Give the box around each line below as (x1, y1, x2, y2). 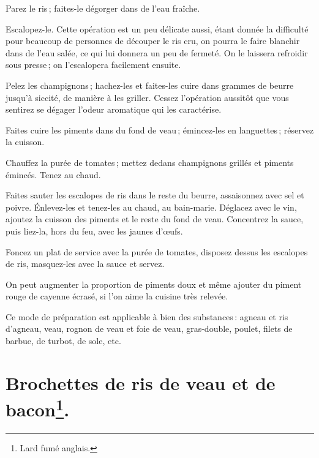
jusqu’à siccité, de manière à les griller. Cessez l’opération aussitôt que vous (6, 91, 289, 103)
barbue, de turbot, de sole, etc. (6, 334, 121, 347)
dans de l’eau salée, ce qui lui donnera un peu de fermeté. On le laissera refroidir (6, 46, 308, 59)
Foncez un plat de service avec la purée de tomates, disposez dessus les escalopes (6, 245, 308, 258)
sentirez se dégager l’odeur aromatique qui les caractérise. (6, 103, 222, 116)
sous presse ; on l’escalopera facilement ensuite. (6, 58, 181, 71)
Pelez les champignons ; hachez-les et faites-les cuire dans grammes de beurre (6, 78, 294, 91)
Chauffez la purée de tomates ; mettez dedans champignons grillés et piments (6, 156, 294, 168)
